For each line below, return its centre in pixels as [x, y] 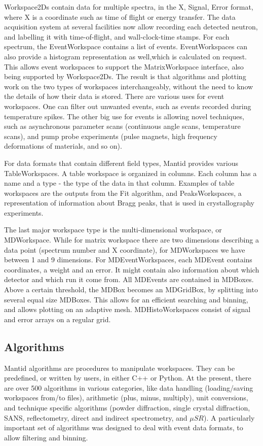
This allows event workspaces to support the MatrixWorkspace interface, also [124, 66]
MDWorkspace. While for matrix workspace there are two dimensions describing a [131, 240]
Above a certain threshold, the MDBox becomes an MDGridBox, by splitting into [131, 289]
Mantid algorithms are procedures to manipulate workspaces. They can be [120, 368]
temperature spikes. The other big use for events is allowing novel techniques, [124, 116]
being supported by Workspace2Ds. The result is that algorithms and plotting [125, 76]
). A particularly [229, 417]
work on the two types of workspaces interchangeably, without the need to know [129, 86]
